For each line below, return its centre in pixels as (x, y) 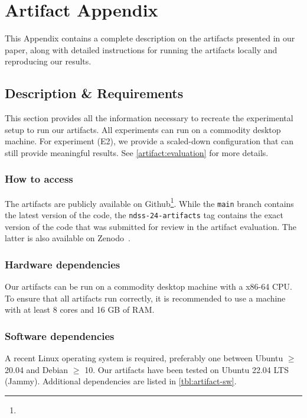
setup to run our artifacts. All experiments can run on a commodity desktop (143, 129)
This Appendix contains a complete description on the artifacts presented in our (150, 38)
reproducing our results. (48, 61)
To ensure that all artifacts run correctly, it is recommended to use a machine (145, 298)
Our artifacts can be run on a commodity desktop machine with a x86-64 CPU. (148, 286)
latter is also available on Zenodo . (68, 238)
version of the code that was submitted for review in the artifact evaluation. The (151, 226)
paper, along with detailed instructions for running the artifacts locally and (141, 49)
